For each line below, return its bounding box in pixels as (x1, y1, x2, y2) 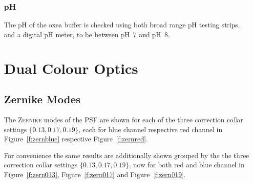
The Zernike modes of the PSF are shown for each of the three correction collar (4, 114, 243, 124)
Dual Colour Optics (4, 58, 138, 78)
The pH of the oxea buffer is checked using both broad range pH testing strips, (4, 20, 240, 30)
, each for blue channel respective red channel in (78, 124, 223, 134)
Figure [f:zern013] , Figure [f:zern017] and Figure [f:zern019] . (4, 169, 186, 179)
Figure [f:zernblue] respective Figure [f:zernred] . (4, 134, 148, 144)
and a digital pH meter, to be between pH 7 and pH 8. (4, 29, 170, 39)
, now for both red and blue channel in (129, 160, 245, 170)
